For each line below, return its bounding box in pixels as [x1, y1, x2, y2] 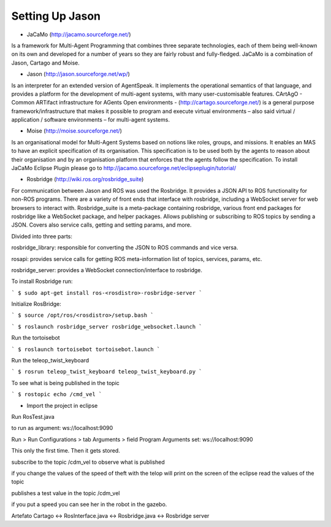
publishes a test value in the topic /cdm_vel [11, 489, 120, 497]
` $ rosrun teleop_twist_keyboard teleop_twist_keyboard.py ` [11, 369, 202, 375]
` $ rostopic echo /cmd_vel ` [11, 391, 102, 398]
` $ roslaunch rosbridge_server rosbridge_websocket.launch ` [11, 323, 202, 330]
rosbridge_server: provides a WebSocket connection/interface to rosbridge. [11, 266, 202, 273]
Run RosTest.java [11, 413, 55, 420]
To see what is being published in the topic [11, 379, 120, 386]
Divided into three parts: [11, 232, 73, 240]
